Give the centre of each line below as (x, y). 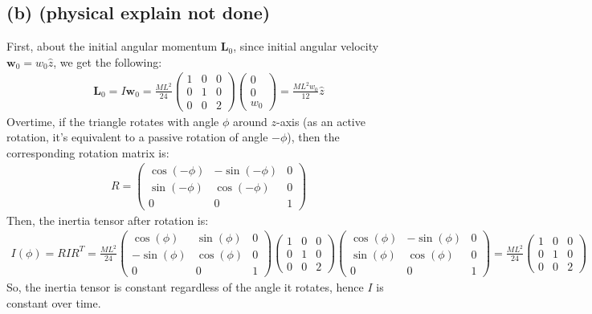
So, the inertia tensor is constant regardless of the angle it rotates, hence (185, 287)
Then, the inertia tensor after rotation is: (108, 220)
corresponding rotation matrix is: (88, 152)
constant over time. (54, 302)
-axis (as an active (320, 121)
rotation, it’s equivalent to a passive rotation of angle (137, 137)
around (250, 121)
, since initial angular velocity (306, 46)
